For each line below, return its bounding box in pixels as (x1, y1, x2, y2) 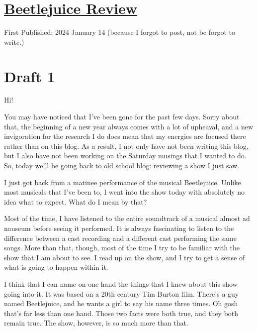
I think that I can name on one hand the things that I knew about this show (4, 278, 238, 289)
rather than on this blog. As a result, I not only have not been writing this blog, (4, 140, 249, 151)
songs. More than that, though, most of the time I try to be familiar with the (4, 242, 240, 253)
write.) (4, 36, 24, 47)
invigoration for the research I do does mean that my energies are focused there (4, 131, 246, 141)
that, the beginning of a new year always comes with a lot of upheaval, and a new (4, 121, 254, 131)
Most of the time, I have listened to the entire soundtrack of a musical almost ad (4, 213, 250, 223)
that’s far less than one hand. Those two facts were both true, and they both (4, 308, 239, 318)
